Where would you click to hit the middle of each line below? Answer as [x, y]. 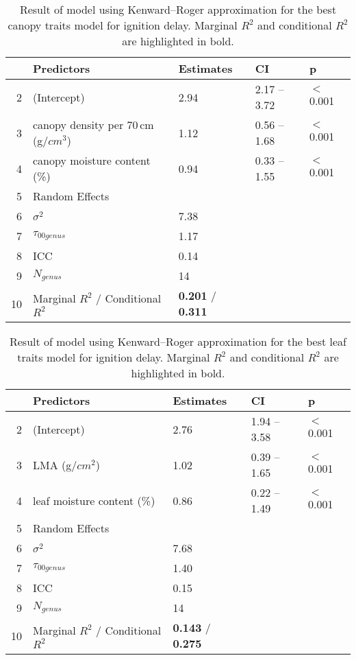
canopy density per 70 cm [93, 125]
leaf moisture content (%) [94, 500]
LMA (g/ [55, 464]
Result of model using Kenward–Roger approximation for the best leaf [178, 341]
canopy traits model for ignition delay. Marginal [123, 25]
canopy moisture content [92, 160]
